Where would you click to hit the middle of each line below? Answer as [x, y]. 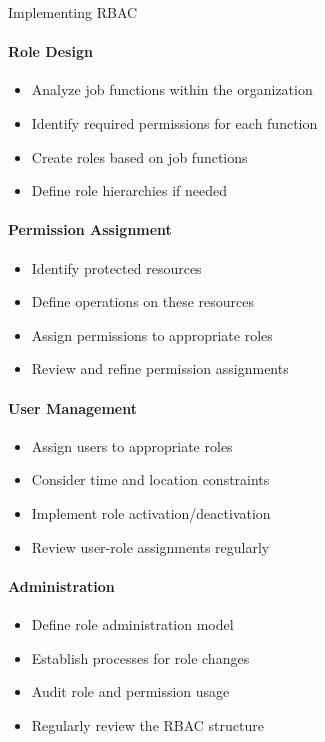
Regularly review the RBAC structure [147, 724]
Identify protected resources [116, 267]
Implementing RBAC [73, 12]
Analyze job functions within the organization [172, 89]
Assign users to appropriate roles [132, 445]
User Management [72, 407]
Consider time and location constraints [150, 479]
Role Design [50, 51]
